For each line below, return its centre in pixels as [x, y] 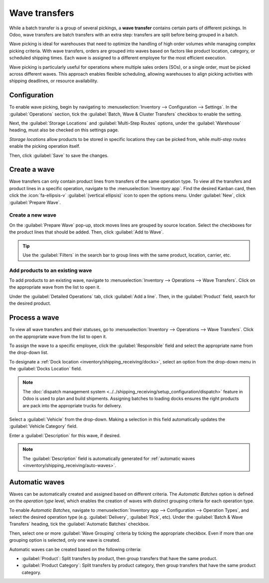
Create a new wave [33, 215]
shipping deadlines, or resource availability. [54, 81]
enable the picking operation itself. [45, 146]
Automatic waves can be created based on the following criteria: [75, 549]
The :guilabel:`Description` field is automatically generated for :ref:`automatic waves [109, 459]
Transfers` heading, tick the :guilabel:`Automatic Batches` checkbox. [79, 524]
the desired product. [30, 303]
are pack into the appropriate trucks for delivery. [72, 405]
